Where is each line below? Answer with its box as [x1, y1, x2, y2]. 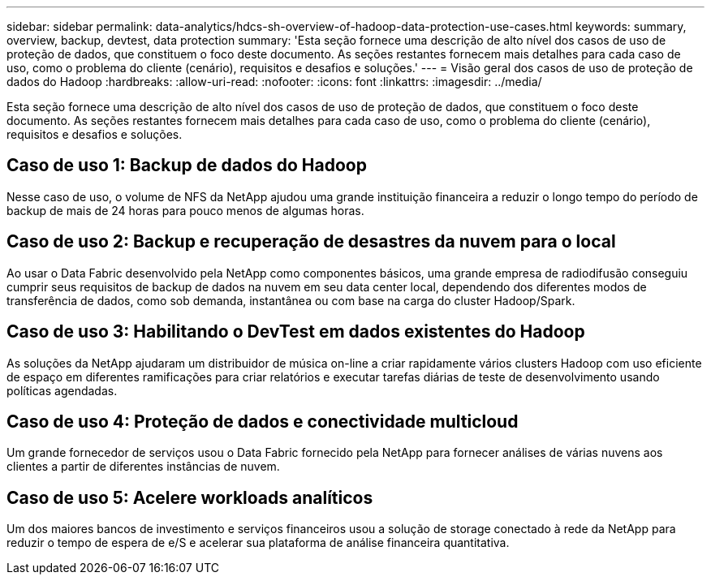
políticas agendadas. [6, 383, 118, 398]
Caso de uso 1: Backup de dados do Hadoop [6, 155, 367, 176]
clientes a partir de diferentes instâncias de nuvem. [6, 459, 280, 474]
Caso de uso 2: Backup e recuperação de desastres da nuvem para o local [6, 231, 616, 252]
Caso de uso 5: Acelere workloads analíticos [6, 487, 373, 508]
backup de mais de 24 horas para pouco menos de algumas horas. [6, 203, 364, 217]
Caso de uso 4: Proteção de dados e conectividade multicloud [6, 411, 519, 432]
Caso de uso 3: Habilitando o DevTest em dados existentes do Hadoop [6, 321, 585, 342]
